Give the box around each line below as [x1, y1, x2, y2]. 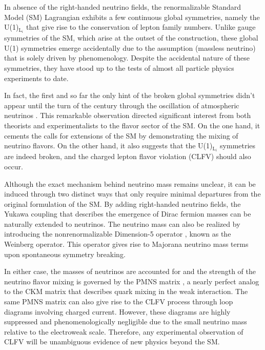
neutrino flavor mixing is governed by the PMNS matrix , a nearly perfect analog [4, 276, 259, 286]
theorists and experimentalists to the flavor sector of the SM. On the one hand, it [4, 120, 260, 131]
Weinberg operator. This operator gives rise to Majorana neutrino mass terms [4, 239, 249, 249]
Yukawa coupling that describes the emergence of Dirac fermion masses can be [4, 208, 251, 219]
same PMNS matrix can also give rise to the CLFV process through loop [4, 296, 233, 307]
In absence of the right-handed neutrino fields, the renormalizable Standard [4, 2, 241, 12]
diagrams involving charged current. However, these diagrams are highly [4, 306, 231, 317]
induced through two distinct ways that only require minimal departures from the [4, 188, 261, 199]
